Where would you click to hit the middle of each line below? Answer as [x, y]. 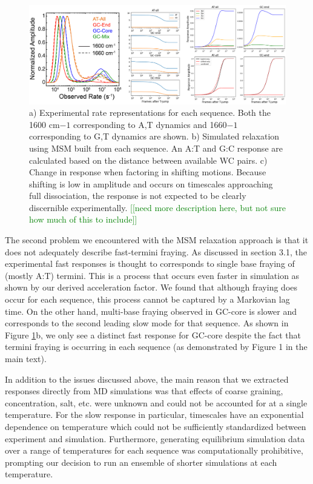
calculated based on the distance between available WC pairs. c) [148, 160]
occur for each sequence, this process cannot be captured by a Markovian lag [147, 299]
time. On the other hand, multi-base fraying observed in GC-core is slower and [151, 311]
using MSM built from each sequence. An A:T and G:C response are [156, 148]
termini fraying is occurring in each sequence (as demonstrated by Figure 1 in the [156, 347]
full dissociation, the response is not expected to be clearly [138, 196]
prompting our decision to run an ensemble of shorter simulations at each [141, 462]
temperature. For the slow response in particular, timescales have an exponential [154, 415]
